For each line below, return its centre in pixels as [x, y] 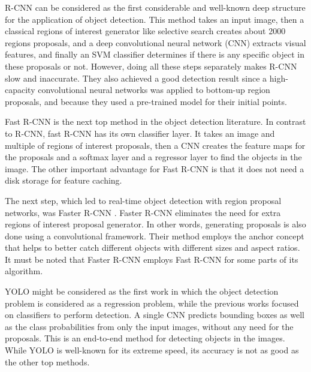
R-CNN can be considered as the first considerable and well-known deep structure [155, 7]
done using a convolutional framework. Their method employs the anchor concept [155, 235]
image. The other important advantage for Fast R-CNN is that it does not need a [155, 168]
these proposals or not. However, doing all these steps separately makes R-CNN [151, 66]
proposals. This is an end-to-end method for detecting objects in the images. [145, 338]
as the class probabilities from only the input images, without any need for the [149, 326]
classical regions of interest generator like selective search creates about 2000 [145, 31]
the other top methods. [47, 361]
